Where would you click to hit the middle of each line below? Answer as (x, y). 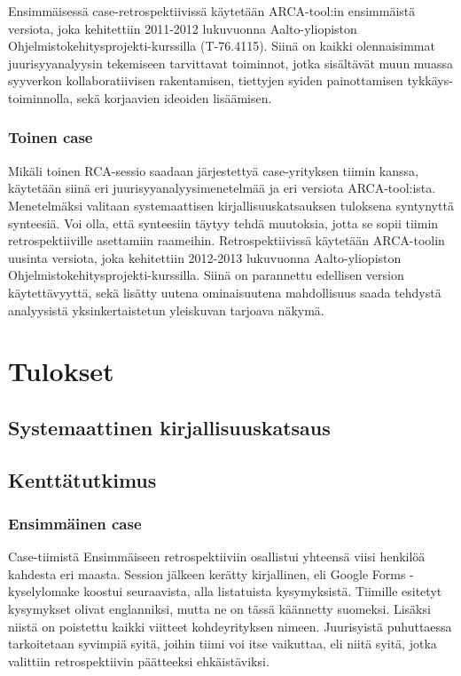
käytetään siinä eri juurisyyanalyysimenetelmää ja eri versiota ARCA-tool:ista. (222, 188)
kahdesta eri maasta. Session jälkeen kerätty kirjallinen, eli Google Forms (207, 573)
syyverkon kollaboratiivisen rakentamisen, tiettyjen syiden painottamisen (206, 80)
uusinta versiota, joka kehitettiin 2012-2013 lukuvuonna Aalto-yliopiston (205, 257)
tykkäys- (430, 80)
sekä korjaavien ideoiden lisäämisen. (174, 97)
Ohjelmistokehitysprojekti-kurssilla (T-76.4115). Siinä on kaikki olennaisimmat (222, 46)
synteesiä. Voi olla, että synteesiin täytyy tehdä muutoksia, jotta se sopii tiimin (223, 223)
